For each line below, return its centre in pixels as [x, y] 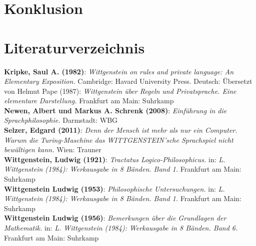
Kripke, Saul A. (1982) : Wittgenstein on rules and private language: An [119, 71]
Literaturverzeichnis [74, 47]
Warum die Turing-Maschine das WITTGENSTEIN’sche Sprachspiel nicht [119, 139]
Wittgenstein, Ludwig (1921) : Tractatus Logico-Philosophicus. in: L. [115, 159]
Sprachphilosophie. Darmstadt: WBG [61, 120]
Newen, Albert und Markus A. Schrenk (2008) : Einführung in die [115, 110]
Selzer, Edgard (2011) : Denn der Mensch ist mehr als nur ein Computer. [121, 130]
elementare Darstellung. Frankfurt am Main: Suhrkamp [89, 101]
